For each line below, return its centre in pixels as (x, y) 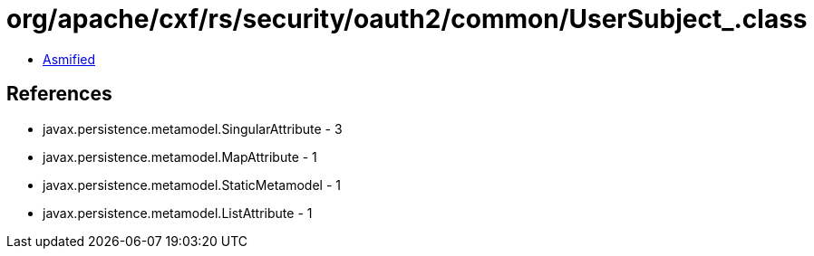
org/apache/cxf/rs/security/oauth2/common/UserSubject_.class (407, 19)
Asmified (69, 59)
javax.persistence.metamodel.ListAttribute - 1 (178, 213)
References (59, 94)
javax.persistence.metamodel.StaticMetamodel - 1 (192, 185)
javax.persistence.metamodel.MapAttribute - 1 (180, 156)
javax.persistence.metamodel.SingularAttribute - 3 (193, 128)
